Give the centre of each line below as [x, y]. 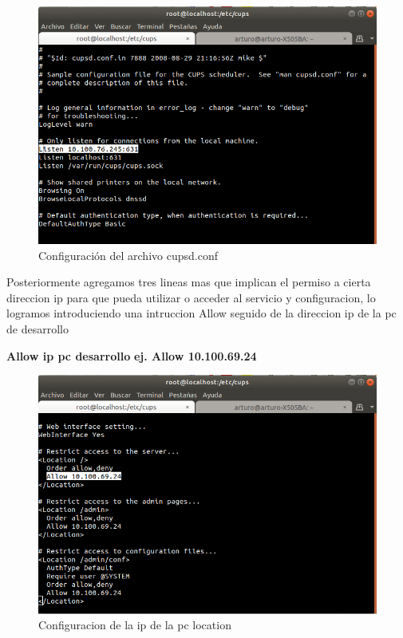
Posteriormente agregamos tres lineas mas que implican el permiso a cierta [189, 282]
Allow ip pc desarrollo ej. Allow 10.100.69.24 [132, 355]
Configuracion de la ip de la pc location [135, 625]
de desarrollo [38, 329]
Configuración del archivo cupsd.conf [128, 255]
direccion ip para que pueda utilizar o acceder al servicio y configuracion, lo [191, 297]
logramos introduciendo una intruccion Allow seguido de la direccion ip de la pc [201, 313]
